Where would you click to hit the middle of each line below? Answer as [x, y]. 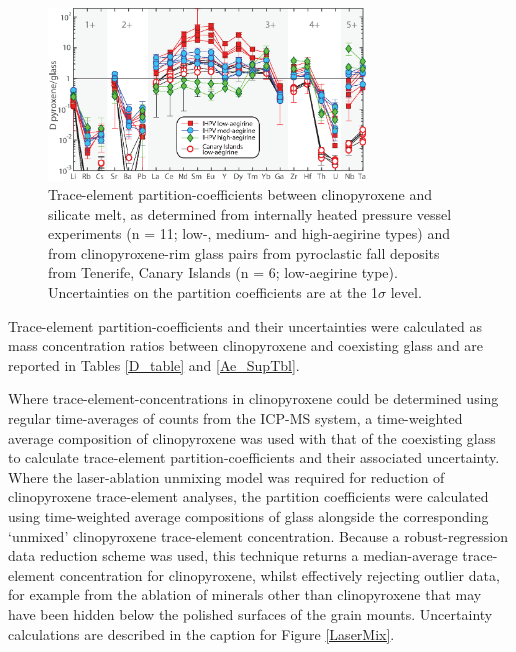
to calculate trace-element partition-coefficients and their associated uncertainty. [254, 457]
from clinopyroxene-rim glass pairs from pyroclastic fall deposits [244, 252]
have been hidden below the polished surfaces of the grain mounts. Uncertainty [250, 613]
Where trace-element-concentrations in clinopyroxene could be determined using [253, 398]
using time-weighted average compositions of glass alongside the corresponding [248, 516]
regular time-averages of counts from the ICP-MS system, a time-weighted [235, 418]
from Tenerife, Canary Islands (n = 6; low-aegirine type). [223, 272]
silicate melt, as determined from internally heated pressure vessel [250, 213]
